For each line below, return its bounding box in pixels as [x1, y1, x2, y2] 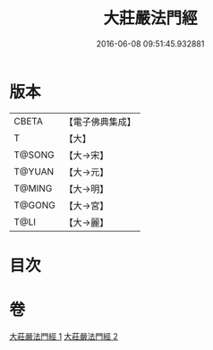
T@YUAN [13, 165, 55, 177]
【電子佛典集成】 [64, 115, 136, 128]
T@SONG [13, 149, 55, 161]
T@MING [13, 182, 53, 194]
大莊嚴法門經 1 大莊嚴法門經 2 [9, 330, 119, 341]
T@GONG [13, 199, 55, 211]
